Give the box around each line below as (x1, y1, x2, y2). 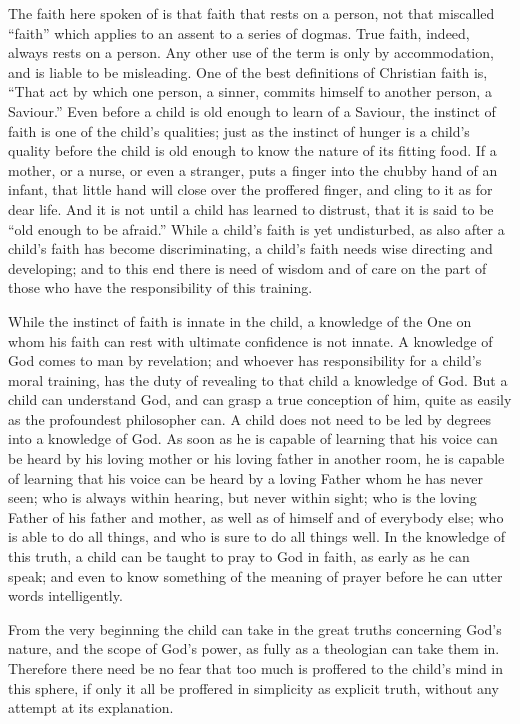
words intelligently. (8, 585, 123, 606)
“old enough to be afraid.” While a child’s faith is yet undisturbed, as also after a (8, 218, 505, 239)
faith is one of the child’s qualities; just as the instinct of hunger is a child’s (8, 120, 470, 141)
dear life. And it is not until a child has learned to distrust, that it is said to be (8, 198, 494, 219)
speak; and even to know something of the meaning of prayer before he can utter (8, 565, 503, 586)
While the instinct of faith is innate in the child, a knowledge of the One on (8, 310, 472, 331)
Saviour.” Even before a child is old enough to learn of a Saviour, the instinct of (8, 100, 496, 121)
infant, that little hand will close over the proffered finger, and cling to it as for (8, 179, 493, 200)
